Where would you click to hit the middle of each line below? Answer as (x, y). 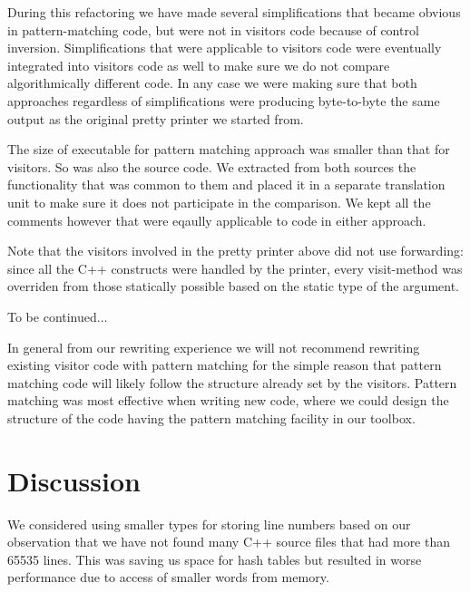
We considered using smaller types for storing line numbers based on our (209, 524)
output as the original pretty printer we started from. (156, 118)
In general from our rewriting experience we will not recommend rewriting (214, 347)
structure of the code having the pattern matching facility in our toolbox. (211, 417)
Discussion (74, 480)
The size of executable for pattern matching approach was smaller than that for (229, 149)
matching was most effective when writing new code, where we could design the (228, 400)
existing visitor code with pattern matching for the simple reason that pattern (225, 365)
